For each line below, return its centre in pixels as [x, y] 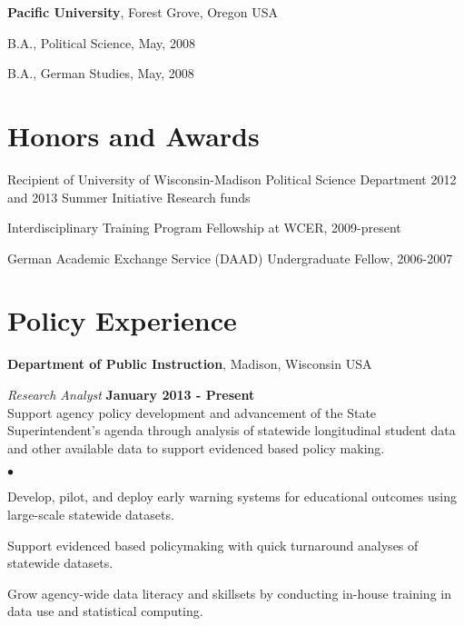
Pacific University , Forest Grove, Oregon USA [143, 12]
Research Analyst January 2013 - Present [131, 394]
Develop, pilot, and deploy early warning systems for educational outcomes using [232, 497]
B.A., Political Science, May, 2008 [101, 42]
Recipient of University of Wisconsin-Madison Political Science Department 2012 [232, 179]
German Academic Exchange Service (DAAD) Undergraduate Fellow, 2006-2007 [230, 258]
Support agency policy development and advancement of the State [192, 412]
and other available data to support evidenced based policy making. [196, 447]
